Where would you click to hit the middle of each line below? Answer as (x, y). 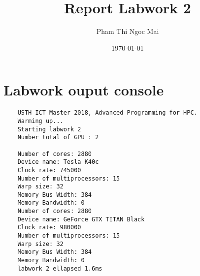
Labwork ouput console (84, 90)
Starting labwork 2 (49, 129)
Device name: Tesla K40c (58, 162)
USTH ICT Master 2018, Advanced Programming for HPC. (107, 113)
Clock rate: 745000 (49, 170)
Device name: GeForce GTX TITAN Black (81, 219)
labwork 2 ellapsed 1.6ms (60, 268)
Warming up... (40, 121)
